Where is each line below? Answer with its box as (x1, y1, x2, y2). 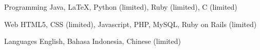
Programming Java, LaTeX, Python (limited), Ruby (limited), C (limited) (4, 2, 237, 12)
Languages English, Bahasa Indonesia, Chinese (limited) (4, 36, 181, 46)
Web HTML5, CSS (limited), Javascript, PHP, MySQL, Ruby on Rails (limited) (4, 18, 257, 29)
